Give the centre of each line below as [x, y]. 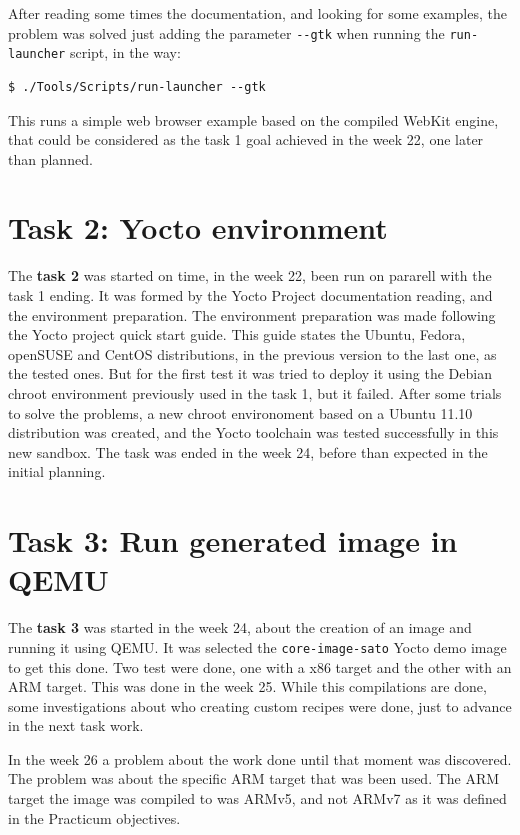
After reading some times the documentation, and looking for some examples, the [257, 13]
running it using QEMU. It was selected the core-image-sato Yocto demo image [257, 646]
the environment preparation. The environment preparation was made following [252, 314]
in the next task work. [76, 725]
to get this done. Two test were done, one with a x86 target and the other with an [260, 666]
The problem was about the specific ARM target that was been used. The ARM [254, 778]
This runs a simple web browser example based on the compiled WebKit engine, [253, 119]
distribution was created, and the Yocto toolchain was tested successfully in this [253, 432]
